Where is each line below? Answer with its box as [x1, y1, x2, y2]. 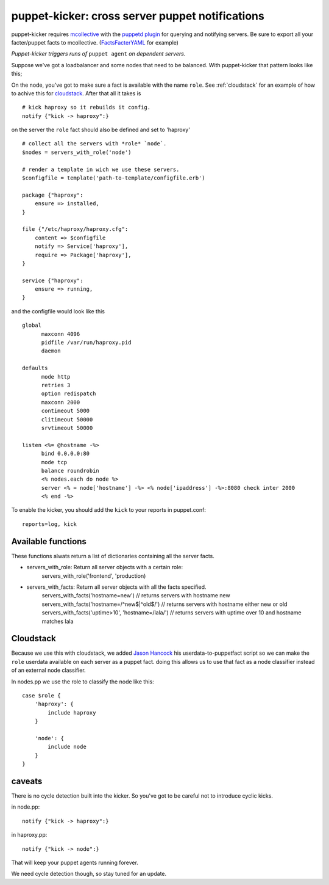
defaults [22, 365, 48, 372]
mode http [41, 373, 71, 380]
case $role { [22, 692, 61, 699]
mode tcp [41, 459, 68, 465]
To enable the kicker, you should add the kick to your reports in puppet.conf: [11, 506, 207, 514]
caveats [11, 776, 43, 786]
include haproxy [48, 709, 96, 716]
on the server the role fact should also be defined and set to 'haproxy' [11, 126, 190, 134]
